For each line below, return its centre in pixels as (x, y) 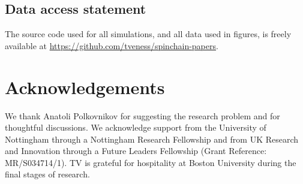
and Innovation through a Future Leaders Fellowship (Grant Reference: (136, 151)
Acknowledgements (85, 87)
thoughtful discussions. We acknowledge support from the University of (136, 127)
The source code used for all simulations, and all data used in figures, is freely (148, 34)
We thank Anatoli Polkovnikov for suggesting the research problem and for (142, 115)
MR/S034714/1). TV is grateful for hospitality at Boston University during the (151, 162)
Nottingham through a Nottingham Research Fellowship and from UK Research (152, 139)
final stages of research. (47, 174)
